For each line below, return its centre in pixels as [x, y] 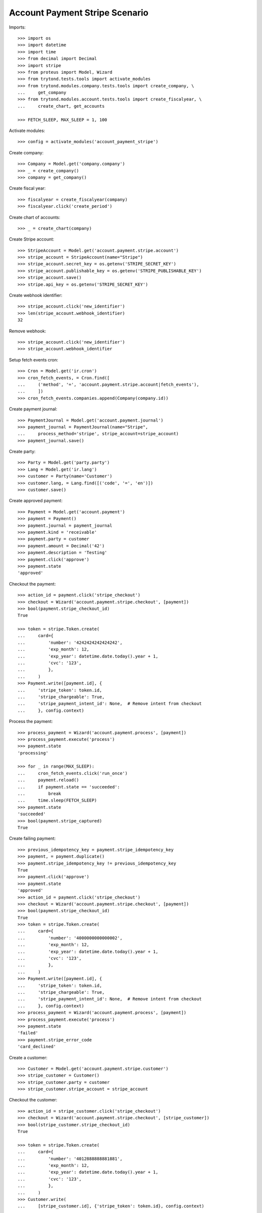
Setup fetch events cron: [33, 360]
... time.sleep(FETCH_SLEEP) [57, 800]
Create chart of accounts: [35, 217]
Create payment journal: [33, 409]
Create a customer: [28, 1057]
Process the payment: [31, 721]
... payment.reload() [49, 780]
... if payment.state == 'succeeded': [69, 787]
